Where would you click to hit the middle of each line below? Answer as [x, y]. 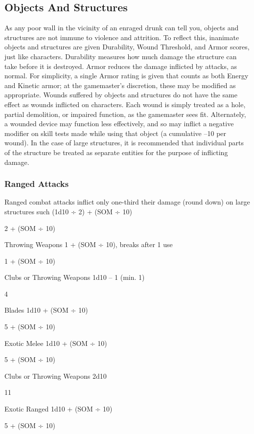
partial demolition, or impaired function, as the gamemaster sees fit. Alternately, [125, 114]
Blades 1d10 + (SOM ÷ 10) [46, 310]
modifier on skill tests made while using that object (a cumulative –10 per [115, 133]
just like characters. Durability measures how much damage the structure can [121, 56]
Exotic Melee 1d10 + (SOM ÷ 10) [56, 343]
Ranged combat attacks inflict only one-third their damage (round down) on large [127, 202]
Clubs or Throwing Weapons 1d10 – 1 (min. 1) [75, 277]
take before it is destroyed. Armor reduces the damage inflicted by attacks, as [121, 66]
